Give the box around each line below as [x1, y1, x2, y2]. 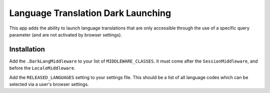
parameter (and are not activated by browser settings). [9, 31, 122, 37]
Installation [9, 45, 45, 53]
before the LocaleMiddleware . [9, 65, 75, 71]
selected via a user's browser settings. [9, 81, 89, 87]
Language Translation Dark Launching [9, 7, 171, 18]
